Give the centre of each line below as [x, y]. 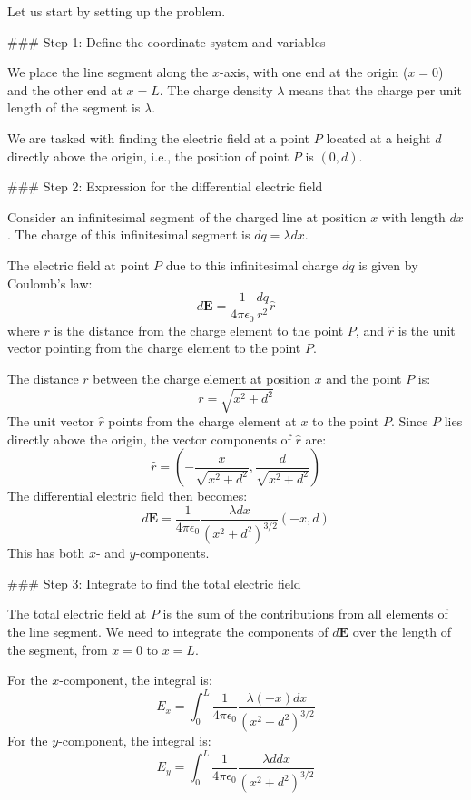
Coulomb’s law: [50, 283]
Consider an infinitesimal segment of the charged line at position [187, 216]
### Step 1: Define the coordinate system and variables [167, 41]
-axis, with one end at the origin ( [314, 72]
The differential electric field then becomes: [128, 496]
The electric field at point [78, 264]
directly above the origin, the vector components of [149, 439]
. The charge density [216, 89]
